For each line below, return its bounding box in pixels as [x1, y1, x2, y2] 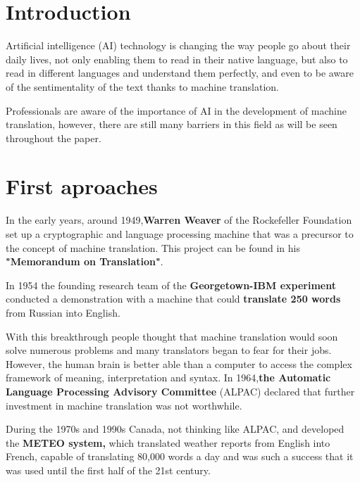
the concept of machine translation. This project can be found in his [6, 240, 300, 255]
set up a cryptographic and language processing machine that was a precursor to [6, 227, 354, 241]
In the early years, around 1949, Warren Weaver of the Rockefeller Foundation [6, 213, 352, 227]
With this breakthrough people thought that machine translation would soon [6, 329, 338, 343]
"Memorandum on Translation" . [6, 254, 163, 269]
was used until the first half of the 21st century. [6, 462, 211, 477]
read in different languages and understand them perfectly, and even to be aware [6, 65, 354, 80]
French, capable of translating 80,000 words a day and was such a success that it [6, 449, 354, 464]
